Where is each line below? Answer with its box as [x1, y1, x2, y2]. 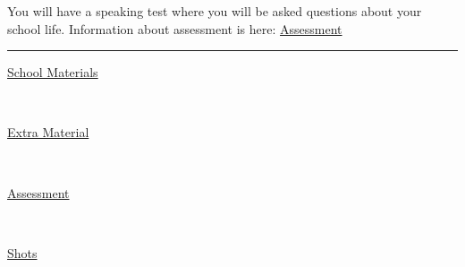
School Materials [7, 63, 98, 82]
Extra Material [7, 123, 89, 142]
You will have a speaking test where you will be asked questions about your [7, 2, 422, 20]
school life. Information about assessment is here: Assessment [7, 19, 342, 38]
